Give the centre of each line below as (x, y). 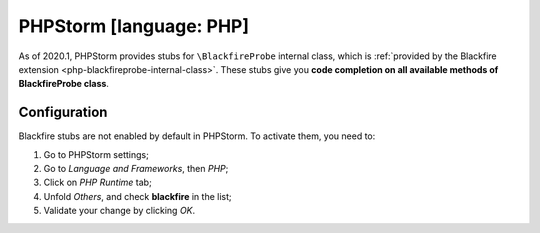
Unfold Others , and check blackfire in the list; (137, 196)
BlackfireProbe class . (64, 84)
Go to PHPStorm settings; (96, 154)
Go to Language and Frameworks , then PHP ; (136, 169)
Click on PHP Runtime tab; (97, 182)
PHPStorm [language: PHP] (134, 26)
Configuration (63, 112)
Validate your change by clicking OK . (119, 211)
